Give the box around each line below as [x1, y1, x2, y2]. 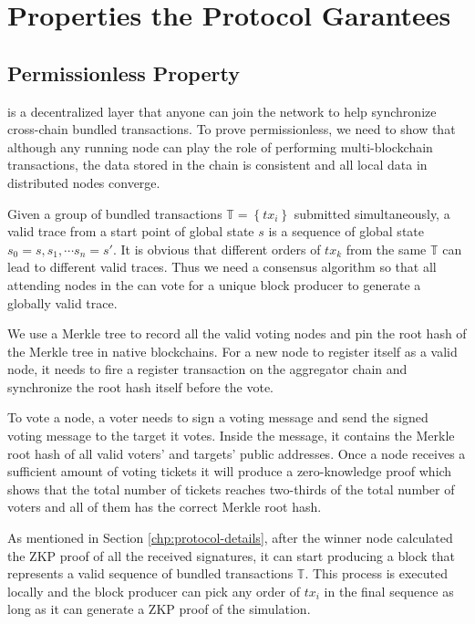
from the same [346, 239, 427, 258]
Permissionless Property [7, 58, 240, 87]
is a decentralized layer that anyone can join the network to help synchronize [7, 101, 437, 120]
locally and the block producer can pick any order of [7, 581, 301, 600]
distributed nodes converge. [7, 172, 160, 192]
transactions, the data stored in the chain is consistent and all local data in [7, 155, 428, 174]
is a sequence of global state [268, 222, 424, 241]
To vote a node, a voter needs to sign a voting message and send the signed [7, 408, 429, 427]
